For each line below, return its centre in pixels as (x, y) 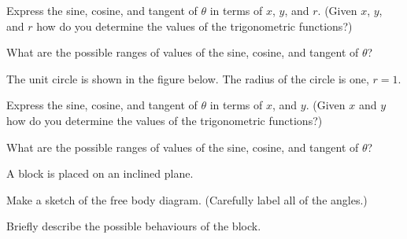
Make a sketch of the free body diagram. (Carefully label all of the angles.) (187, 199)
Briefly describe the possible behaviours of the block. (134, 226)
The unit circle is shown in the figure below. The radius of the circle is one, (188, 78)
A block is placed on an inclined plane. (100, 173)
